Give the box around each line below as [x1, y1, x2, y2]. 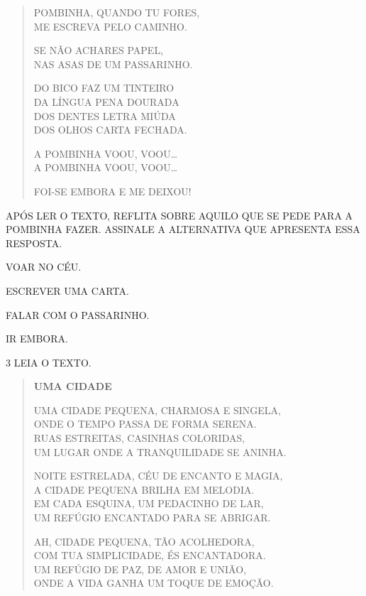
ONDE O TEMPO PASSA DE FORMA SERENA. [33, 416, 257, 431]
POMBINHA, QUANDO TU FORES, [33, 5, 200, 19]
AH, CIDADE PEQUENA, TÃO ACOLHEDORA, [33, 533, 255, 548]
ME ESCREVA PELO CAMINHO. [33, 18, 187, 33]
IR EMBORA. [6, 331, 68, 346]
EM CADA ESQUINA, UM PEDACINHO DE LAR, [33, 496, 264, 511]
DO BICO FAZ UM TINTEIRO [33, 80, 174, 95]
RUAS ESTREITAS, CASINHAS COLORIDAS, [33, 430, 245, 445]
